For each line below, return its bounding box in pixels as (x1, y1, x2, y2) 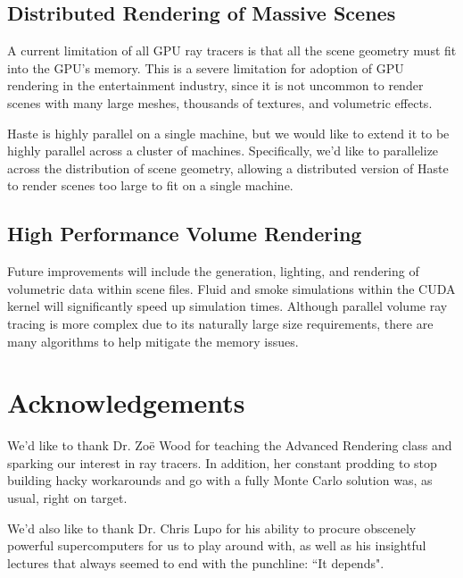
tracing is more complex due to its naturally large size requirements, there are (7, 314, 434, 332)
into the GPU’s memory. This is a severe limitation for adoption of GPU (7, 58, 404, 77)
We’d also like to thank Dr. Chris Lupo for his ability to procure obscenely (7, 518, 417, 537)
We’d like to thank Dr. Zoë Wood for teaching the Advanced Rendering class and (7, 436, 452, 455)
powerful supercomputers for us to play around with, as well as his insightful (7, 536, 426, 555)
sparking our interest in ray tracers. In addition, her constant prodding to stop (7, 453, 437, 472)
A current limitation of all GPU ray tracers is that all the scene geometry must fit (7, 41, 457, 60)
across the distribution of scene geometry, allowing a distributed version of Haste (7, 158, 449, 177)
